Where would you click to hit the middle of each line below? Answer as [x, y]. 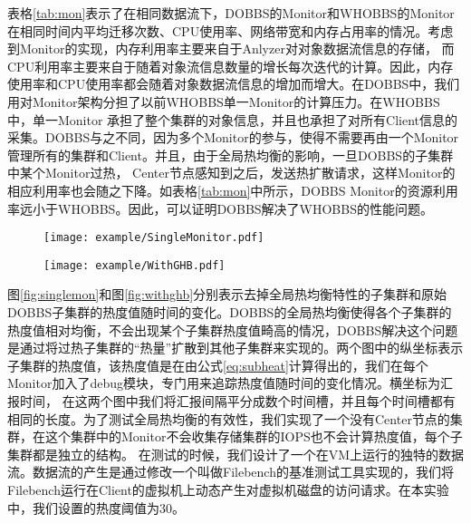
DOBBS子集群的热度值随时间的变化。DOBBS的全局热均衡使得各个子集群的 [230, 312]
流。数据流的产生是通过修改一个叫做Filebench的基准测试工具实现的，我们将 [231, 472]
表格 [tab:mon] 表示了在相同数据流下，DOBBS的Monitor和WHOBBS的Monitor [231, 13]
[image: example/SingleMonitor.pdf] [154, 238]
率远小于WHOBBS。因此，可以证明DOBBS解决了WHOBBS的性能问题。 [220, 208]
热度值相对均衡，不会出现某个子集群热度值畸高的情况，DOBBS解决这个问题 [233, 329]
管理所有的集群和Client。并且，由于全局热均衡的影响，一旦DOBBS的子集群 [231, 155]
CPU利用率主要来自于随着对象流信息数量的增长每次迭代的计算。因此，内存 [231, 66]
